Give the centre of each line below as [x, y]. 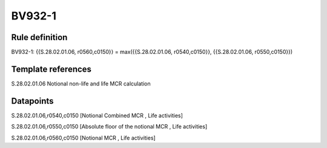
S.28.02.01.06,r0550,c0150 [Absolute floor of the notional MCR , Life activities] [109, 127]
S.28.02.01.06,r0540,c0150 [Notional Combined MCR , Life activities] [97, 115]
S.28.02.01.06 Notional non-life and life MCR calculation [81, 83]
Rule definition [39, 37]
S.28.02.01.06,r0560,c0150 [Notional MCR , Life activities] [83, 138]
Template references [51, 69]
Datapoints [32, 101]
